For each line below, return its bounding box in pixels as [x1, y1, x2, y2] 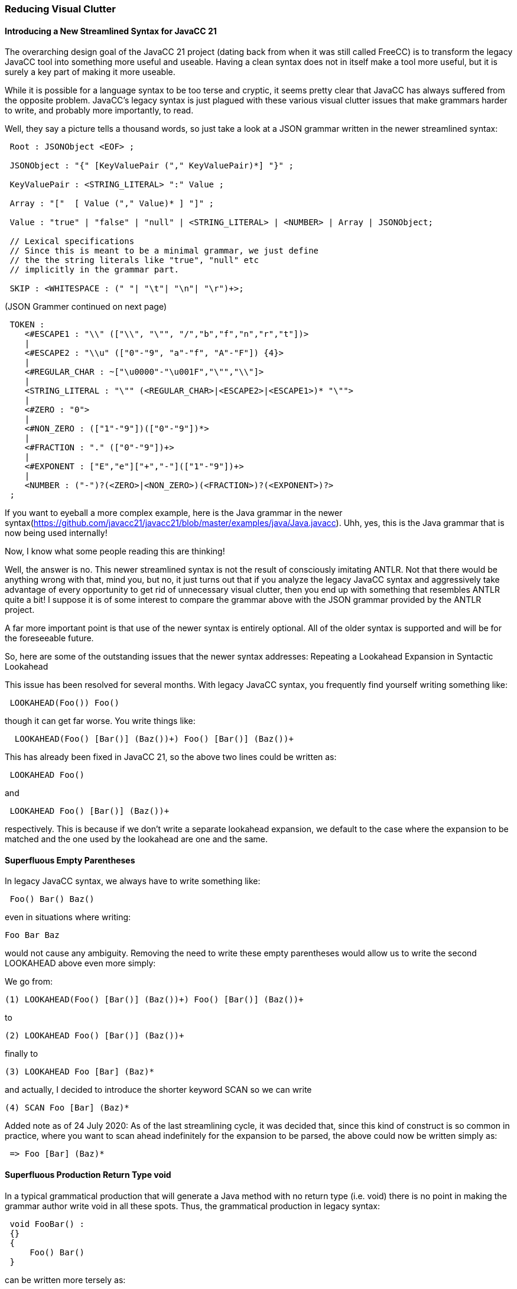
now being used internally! [5, 528, 108, 538]
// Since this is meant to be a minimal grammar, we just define [9, 246, 319, 256]
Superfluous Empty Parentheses [5, 855, 135, 865]
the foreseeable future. [5, 633, 94, 644]
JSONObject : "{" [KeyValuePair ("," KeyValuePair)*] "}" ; [9, 161, 294, 171]
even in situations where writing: [5, 912, 131, 923]
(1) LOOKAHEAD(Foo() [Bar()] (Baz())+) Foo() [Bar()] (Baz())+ [5, 995, 304, 1005]
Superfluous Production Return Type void [5, 1170, 171, 1180]
